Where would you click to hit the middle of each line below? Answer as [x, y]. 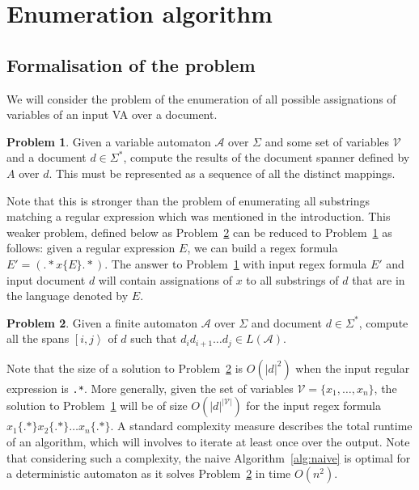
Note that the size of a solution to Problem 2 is [125, 367]
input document [46, 279]
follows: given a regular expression [91, 248]
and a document [47, 157]
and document [286, 322]
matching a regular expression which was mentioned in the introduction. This [199, 216]
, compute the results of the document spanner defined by [267, 157]
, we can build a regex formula [262, 248]
